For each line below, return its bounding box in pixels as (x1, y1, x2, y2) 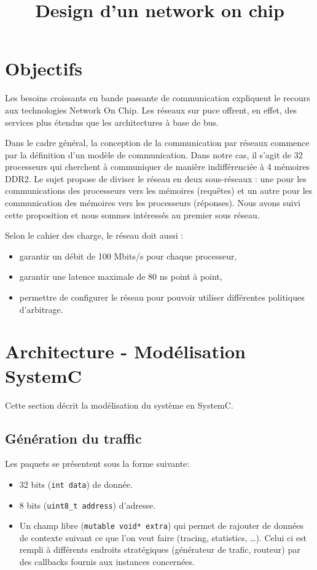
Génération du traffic (5, 428, 142, 447)
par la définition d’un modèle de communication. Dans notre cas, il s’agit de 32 (5, 148, 303, 161)
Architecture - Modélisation (5, 339, 246, 364)
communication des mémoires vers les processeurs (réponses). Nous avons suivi (5, 196, 300, 209)
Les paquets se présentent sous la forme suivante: (5, 457, 190, 470)
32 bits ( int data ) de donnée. (19, 477, 133, 490)
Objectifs (5, 56, 82, 81)
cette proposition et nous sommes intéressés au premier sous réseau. (5, 208, 260, 221)
